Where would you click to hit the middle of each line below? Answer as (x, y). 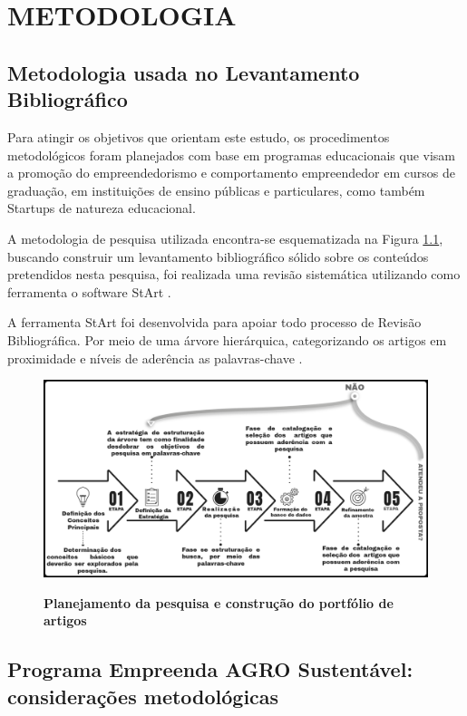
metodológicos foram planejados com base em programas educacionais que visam (232, 155)
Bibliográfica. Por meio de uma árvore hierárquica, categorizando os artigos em (227, 339)
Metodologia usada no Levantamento (184, 72)
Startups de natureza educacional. (102, 208)
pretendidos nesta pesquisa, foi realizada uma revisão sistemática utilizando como (234, 274)
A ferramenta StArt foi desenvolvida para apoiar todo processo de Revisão (214, 322)
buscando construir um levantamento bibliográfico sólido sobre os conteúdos (218, 256)
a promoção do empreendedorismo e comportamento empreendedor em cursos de (231, 173)
